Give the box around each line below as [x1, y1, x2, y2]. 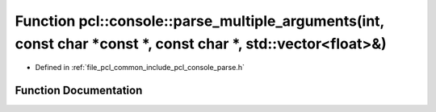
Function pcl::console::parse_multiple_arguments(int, [15, 12, 385, 30]
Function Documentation [15, 84, 143, 97]
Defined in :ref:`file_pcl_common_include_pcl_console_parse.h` [35, 63, 245, 73]
